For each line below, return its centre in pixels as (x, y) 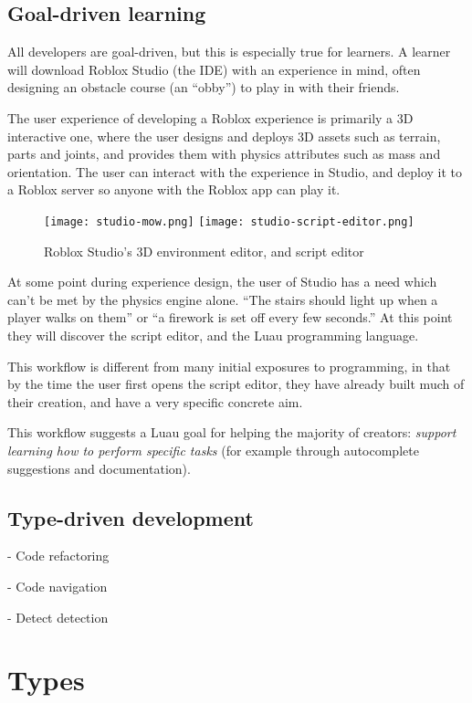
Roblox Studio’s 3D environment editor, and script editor (204, 251)
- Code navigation (58, 586)
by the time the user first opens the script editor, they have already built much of (236, 384)
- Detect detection (58, 617)
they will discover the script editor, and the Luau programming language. (213, 335)
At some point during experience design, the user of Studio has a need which (222, 282)
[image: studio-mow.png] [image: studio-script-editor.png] (229, 221)
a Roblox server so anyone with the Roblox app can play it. (174, 189)
